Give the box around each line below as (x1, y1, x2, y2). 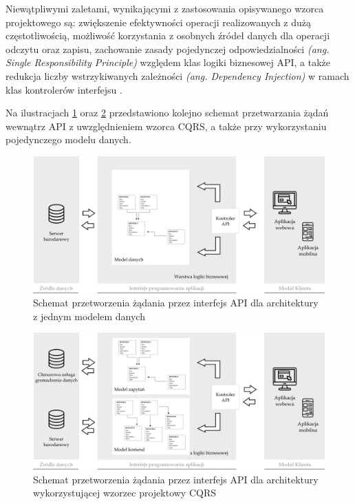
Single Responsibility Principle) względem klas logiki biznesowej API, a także (6, 55, 331, 70)
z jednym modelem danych (33, 308, 145, 323)
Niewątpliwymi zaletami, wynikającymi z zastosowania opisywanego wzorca (6, 1, 324, 15)
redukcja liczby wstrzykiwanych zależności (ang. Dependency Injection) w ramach (6, 68, 349, 83)
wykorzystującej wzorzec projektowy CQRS (33, 485, 216, 500)
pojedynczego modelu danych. (6, 132, 131, 147)
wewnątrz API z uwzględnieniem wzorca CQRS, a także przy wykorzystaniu (6, 118, 327, 133)
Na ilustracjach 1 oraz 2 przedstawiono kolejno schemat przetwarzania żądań (6, 105, 329, 120)
